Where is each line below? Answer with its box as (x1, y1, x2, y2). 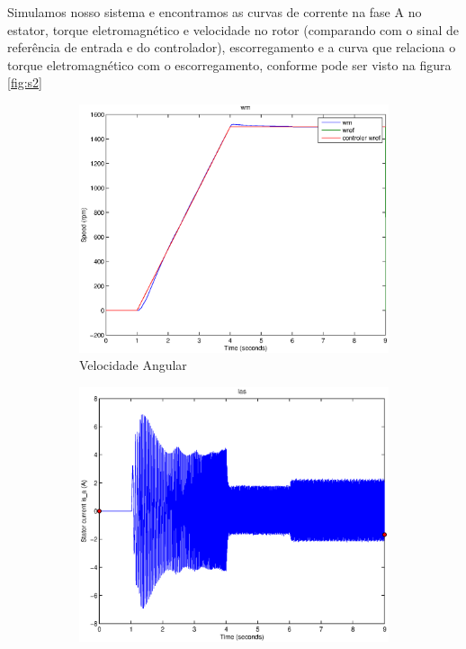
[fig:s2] (7, 73, 42, 92)
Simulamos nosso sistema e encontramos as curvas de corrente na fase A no (7, 3, 422, 21)
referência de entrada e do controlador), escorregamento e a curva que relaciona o (7, 38, 456, 57)
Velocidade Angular (79, 356, 187, 374)
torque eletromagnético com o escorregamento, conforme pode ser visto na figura (7, 55, 452, 74)
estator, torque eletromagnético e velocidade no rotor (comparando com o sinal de (7, 20, 460, 39)
